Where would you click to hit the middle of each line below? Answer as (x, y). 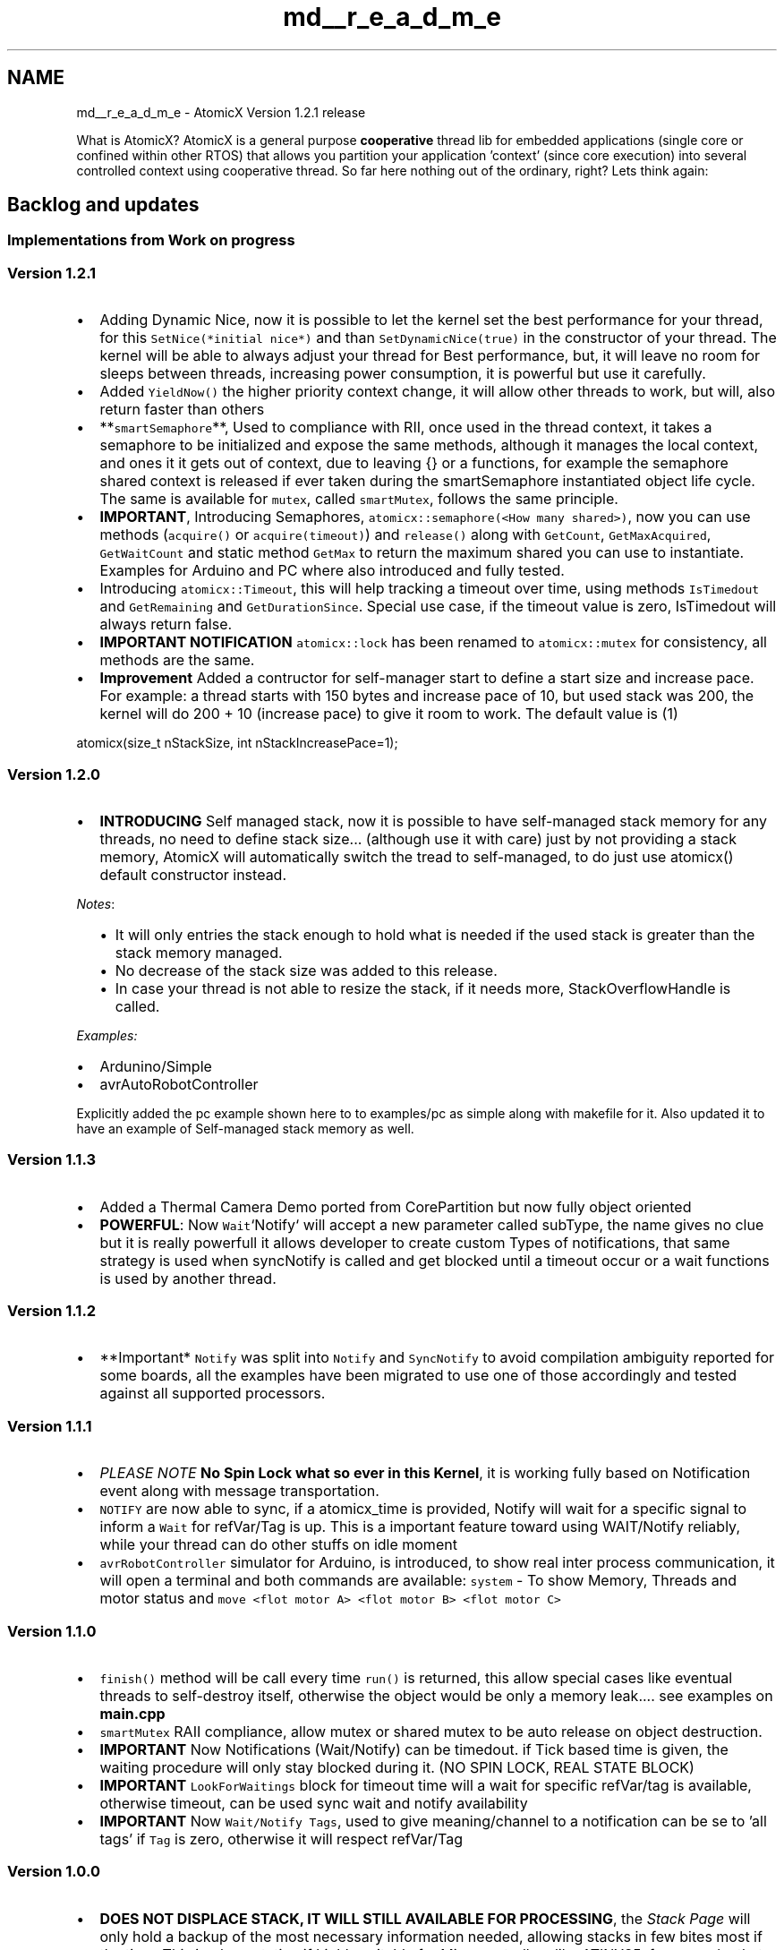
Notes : (96, 903)
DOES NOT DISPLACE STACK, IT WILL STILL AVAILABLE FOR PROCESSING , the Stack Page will (425, 1918)
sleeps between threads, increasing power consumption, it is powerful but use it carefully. (403, 374)
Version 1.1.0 (52, 1631)
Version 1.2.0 (54, 774)
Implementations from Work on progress (151, 240)
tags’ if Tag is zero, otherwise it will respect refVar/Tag (281, 1839)
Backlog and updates (103, 205)
